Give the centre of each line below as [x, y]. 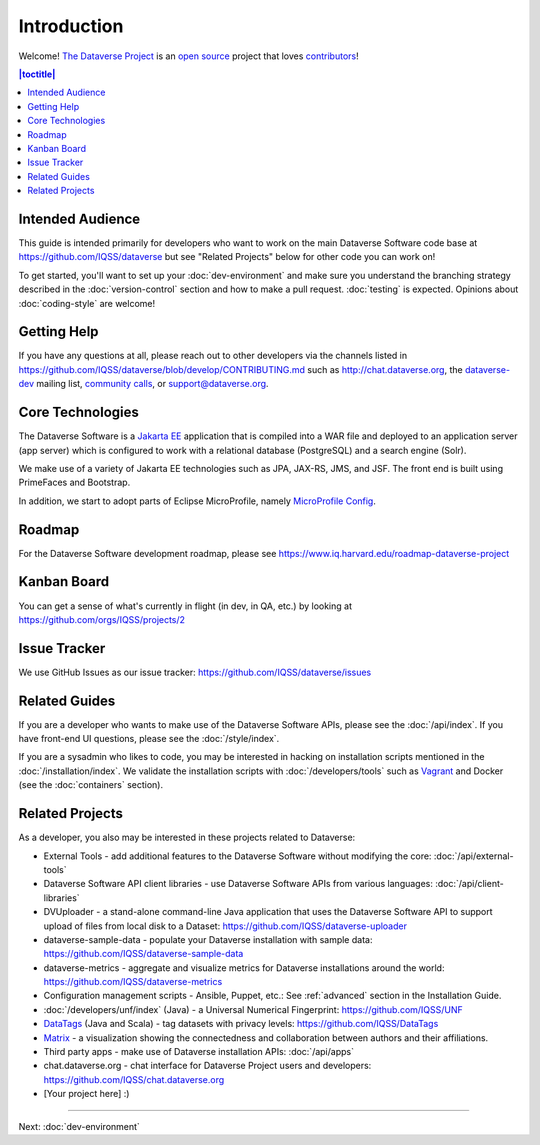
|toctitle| [37, 74]
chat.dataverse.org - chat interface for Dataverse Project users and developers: [207, 1066]
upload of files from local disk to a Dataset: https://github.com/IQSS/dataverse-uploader [225, 926]
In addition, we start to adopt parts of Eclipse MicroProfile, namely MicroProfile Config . [197, 501]
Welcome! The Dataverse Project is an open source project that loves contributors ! [188, 56]
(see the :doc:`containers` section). [91, 785]
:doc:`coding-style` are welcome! [86, 303]
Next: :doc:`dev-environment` [79, 1126]
